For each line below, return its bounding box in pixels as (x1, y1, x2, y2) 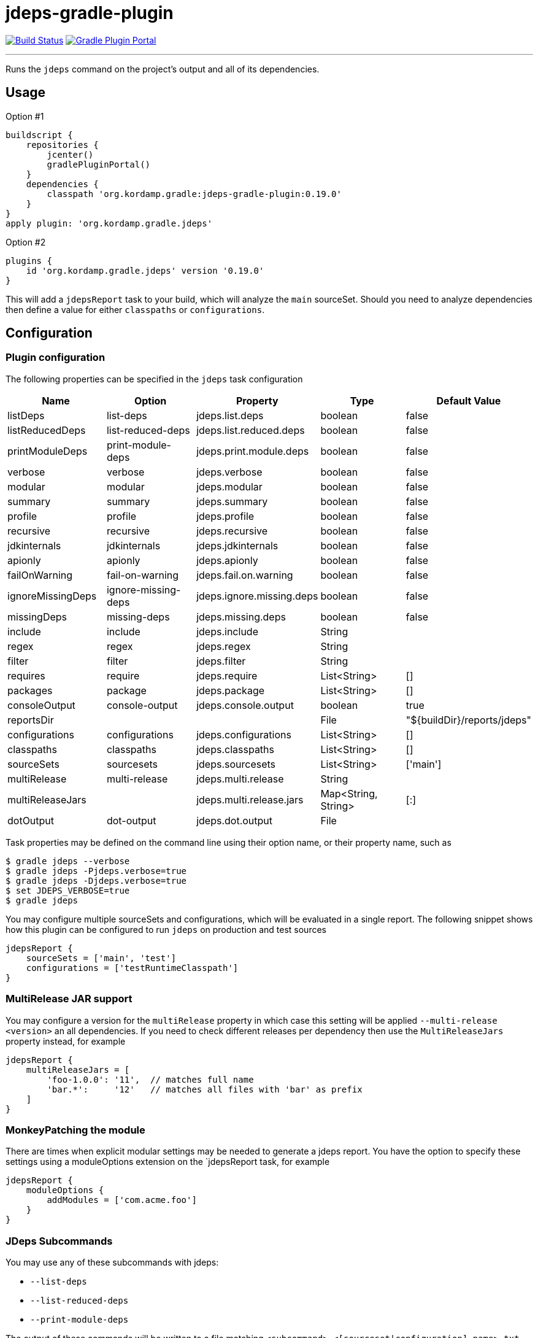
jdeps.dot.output (196, 814, 273, 827)
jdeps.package (196, 684, 265, 697)
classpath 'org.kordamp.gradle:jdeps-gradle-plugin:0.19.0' (47, 188, 342, 199)
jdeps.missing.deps (196, 610, 286, 623)
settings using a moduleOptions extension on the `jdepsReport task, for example (6, 1156, 330, 1167)
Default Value (436, 394, 501, 407)
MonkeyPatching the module (6, 1123, 145, 1136)
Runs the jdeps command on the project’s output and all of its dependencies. (6, 63, 320, 74)
